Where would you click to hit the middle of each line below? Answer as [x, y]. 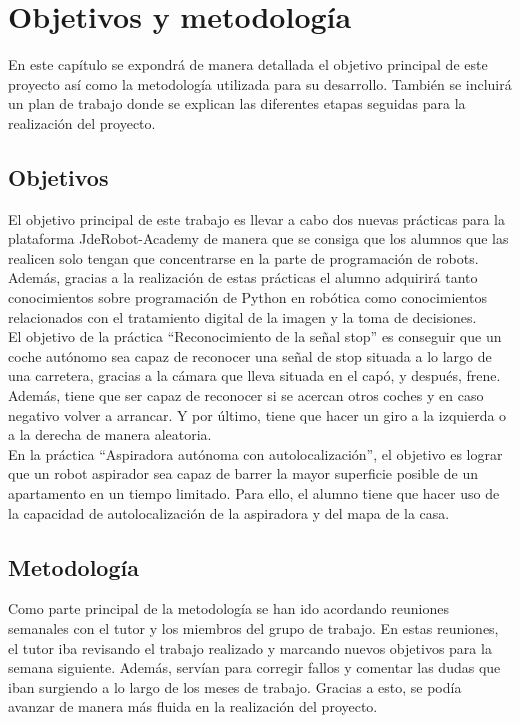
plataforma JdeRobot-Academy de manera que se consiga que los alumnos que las [258, 238]
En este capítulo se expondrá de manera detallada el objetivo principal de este [248, 64]
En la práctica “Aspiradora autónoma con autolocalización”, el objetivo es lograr [255, 453]
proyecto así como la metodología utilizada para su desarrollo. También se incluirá [260, 83]
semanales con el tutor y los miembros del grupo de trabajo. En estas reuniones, [253, 628]
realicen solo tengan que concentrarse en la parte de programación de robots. [243, 257]
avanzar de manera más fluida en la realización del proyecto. [193, 706]
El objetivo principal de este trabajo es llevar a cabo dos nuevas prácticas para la [256, 218]
